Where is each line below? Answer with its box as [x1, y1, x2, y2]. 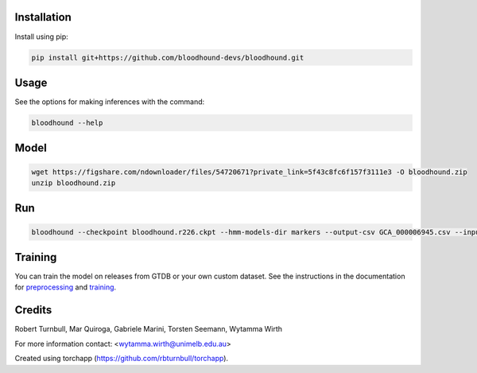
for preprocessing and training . [14, 282, 117, 292]
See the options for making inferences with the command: [14, 97, 205, 107]
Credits [14, 303, 52, 317]
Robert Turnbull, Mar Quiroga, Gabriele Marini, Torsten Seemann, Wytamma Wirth [14, 324, 282, 334]
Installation [14, 10, 72, 24]
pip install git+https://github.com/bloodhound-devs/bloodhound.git [31, 52, 304, 62]
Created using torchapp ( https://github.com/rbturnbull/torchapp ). [14, 354, 229, 363]
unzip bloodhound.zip [31, 178, 116, 187]
